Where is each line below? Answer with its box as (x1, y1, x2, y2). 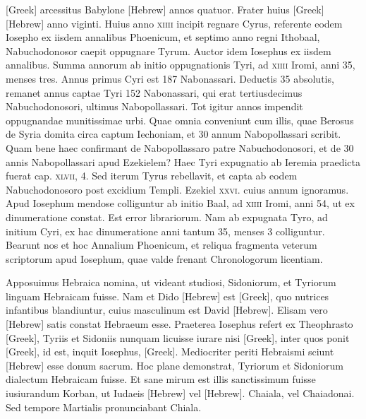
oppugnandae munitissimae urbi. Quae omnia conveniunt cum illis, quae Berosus (6, 112, 354, 127)
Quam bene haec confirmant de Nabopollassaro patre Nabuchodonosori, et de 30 (6, 140, 354, 155)
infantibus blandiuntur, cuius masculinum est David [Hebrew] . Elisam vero (6, 302, 328, 317)
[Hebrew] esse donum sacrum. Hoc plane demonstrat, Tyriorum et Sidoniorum (6, 358, 343, 372)
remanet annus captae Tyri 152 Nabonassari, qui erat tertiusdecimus (6, 85, 303, 100)
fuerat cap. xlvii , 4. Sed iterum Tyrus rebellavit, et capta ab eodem (6, 168, 298, 183)
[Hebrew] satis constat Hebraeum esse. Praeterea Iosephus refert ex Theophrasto (6, 317, 353, 331)
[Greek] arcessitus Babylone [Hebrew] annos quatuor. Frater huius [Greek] (6, 2, 324, 16)
